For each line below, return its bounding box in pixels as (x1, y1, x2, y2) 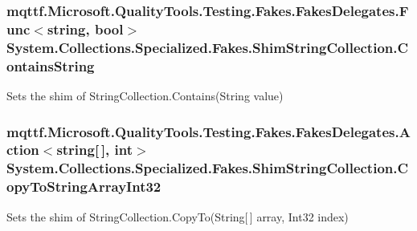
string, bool (47, 18, 124, 38)
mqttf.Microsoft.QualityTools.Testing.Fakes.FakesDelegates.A (6, 121, 411, 141)
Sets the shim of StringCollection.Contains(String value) (6, 87, 284, 103)
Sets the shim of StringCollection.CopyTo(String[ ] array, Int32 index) (6, 208, 349, 225)
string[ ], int (56, 140, 133, 160)
